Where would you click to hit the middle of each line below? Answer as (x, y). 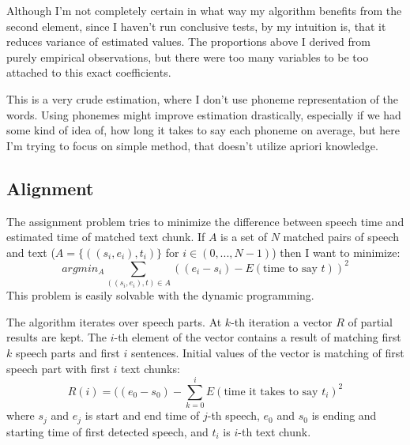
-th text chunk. (275, 431)
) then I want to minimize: (336, 252)
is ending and (344, 415)
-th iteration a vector (282, 321)
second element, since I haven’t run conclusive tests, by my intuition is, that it (196, 26)
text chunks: (150, 368)
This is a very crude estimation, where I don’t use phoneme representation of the (202, 98)
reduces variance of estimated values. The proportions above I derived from (188, 41)
